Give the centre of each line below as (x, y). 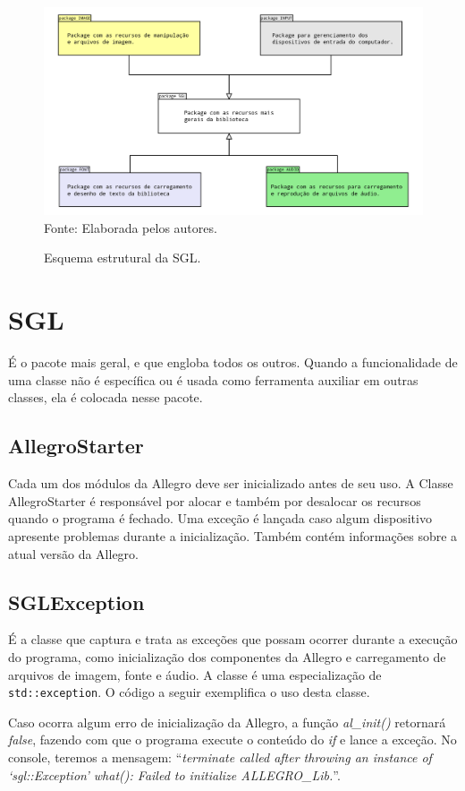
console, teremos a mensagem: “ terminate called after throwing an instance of (220, 757)
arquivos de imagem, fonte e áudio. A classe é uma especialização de (195, 674)
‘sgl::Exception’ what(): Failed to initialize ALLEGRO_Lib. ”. (174, 774)
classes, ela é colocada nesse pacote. (106, 397)
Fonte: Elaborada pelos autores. (131, 227)
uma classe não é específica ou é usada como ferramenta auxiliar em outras (213, 379)
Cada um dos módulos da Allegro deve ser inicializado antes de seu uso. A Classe (231, 483)
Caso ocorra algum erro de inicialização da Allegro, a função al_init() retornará (227, 722)
